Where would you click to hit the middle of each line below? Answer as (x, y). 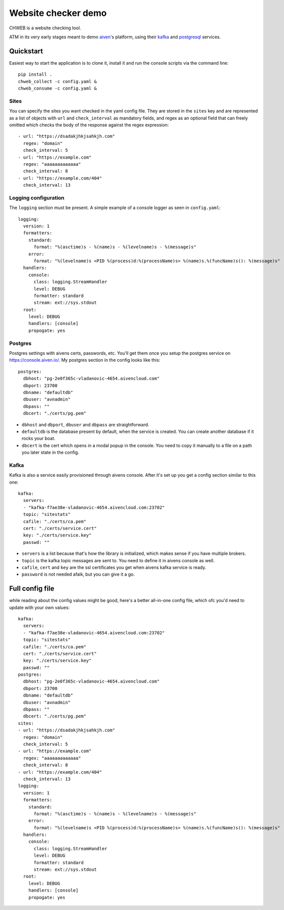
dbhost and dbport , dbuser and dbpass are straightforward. (85, 424)
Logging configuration (37, 198)
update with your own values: (39, 607)
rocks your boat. (39, 438)
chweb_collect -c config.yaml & (57, 81)
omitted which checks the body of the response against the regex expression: (89, 125)
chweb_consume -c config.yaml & (57, 89)
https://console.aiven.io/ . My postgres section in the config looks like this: (85, 360)
